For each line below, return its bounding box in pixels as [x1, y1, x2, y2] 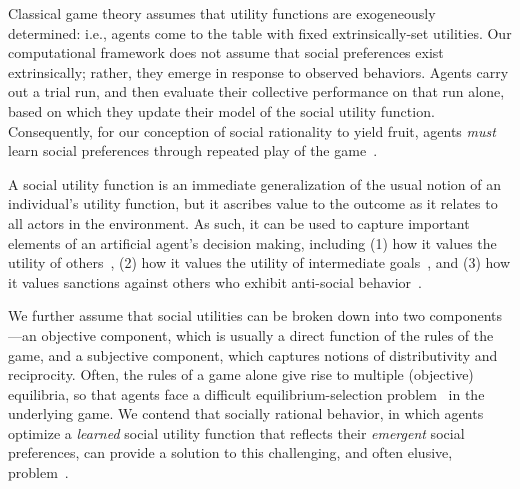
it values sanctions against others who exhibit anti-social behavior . [8, 271, 422, 292]
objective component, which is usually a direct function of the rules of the [41, 324, 494, 345]
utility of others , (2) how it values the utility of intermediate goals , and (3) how [8, 252, 511, 273]
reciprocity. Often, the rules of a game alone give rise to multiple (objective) [8, 364, 474, 385]
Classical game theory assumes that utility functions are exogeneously [8, 3, 436, 23]
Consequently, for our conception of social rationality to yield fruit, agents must [8, 120, 496, 141]
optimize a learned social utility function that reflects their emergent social [8, 422, 465, 443]
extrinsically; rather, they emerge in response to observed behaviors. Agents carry [8, 61, 509, 82]
